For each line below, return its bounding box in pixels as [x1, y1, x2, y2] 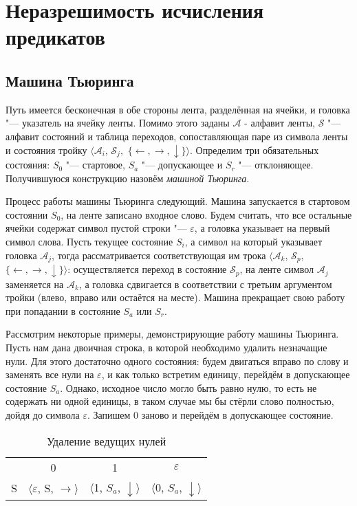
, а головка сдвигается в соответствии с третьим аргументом [78, 276, 332, 291]
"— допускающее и [141, 157, 223, 172]
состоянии [6, 207, 48, 221]
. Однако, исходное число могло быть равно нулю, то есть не [60, 380, 317, 395]
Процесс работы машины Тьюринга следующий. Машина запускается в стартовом [6, 194, 350, 208]
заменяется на [6, 276, 64, 291]
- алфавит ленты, [244, 115, 315, 130]
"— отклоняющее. [238, 157, 314, 172]
